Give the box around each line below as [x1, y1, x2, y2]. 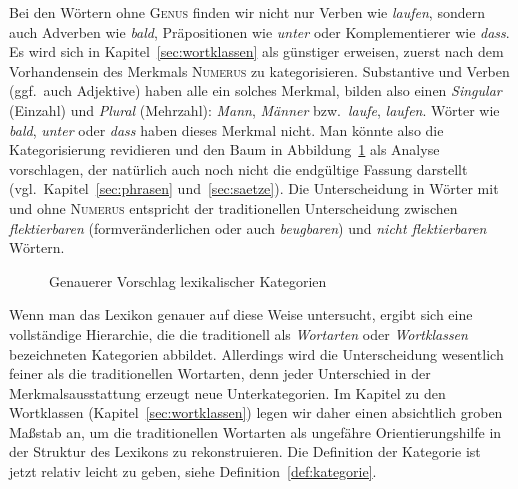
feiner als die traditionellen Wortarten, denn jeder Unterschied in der [9, 363, 431, 384]
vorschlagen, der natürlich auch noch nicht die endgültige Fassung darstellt [9, 158, 468, 179]
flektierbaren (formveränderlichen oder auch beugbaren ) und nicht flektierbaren [9, 217, 487, 238]
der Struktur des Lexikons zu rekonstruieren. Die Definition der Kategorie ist [9, 441, 481, 462]
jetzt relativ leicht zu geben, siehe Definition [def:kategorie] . [9, 461, 377, 482]
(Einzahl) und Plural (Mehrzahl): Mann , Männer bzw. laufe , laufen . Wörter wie [9, 99, 500, 120]
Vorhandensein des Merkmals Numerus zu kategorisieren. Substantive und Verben [9, 60, 510, 81]
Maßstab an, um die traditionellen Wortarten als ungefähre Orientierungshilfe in [9, 421, 502, 442]
